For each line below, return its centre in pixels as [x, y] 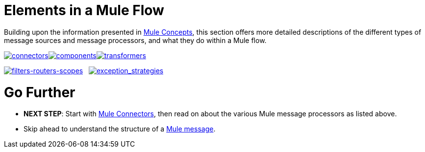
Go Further [40, 92]
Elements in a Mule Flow [84, 10]
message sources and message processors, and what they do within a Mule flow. [135, 40]
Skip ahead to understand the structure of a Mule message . [120, 129]
